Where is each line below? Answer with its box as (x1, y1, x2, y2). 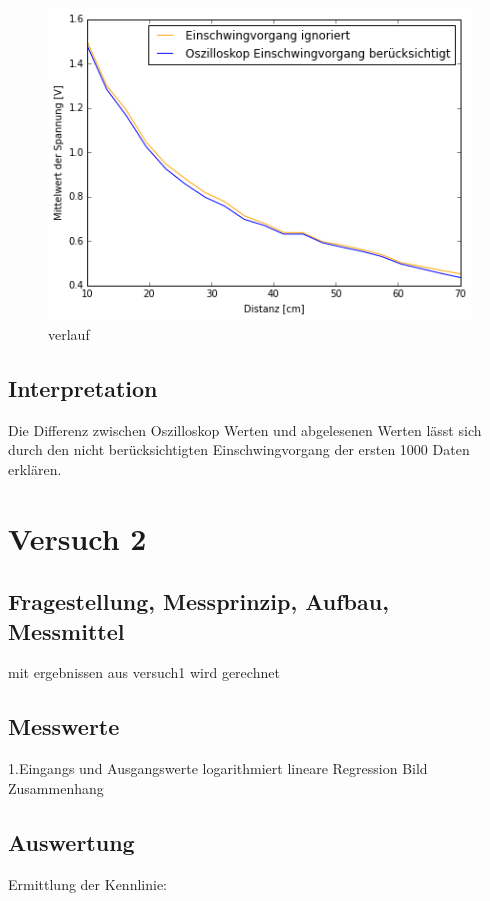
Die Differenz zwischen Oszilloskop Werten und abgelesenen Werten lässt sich (8, 419, 482, 440)
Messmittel (8, 615, 125, 646)
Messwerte (8, 711, 120, 742)
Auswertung (8, 826, 135, 857)
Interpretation (8, 372, 158, 403)
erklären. (8, 458, 62, 479)
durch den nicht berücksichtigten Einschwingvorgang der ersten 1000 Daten (8, 439, 470, 460)
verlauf (48, 323, 90, 344)
